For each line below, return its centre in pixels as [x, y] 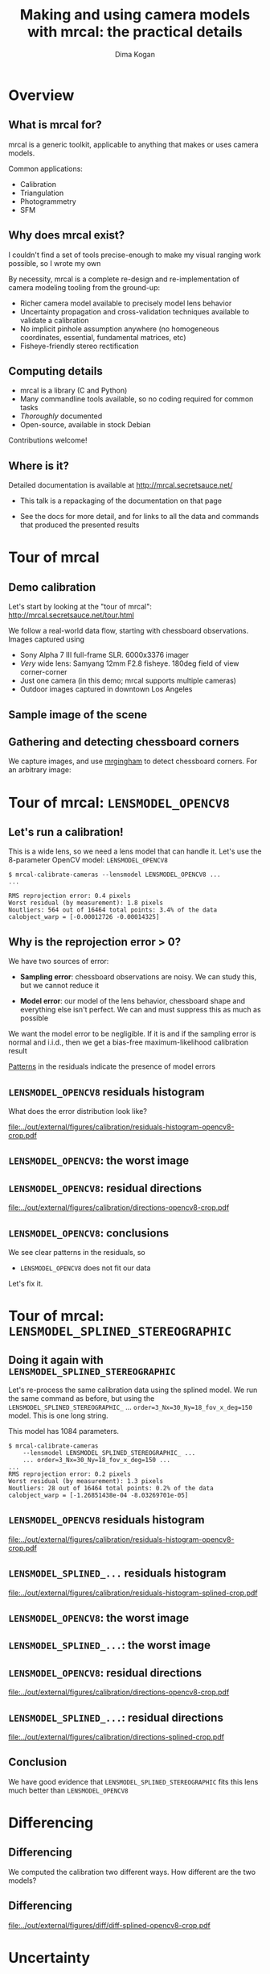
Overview [41, 95]
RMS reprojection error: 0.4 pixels [70, 896]
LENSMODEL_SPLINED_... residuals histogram [117, 1573]
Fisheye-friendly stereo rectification [79, 346]
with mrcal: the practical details [135, 32]
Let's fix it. [26, 1284]
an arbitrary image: [40, 770]
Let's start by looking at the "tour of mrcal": [80, 607]
